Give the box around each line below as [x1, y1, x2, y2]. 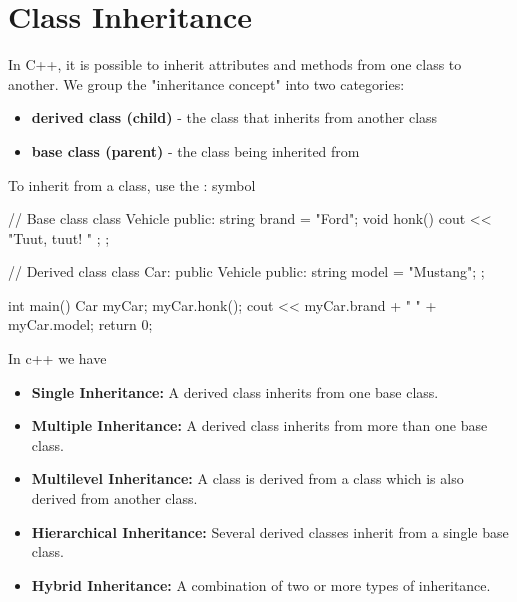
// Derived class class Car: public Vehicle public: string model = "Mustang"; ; [8, 261, 485, 282]
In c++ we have [8, 348, 107, 369]
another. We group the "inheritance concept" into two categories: [8, 73, 405, 94]
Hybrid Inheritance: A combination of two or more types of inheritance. [31, 574, 491, 595]
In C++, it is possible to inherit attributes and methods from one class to [8, 54, 462, 75]
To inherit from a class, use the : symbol [8, 174, 256, 195]
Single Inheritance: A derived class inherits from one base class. [31, 381, 439, 402]
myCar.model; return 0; [8, 314, 153, 335]
